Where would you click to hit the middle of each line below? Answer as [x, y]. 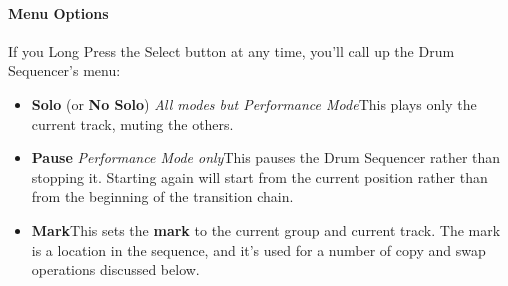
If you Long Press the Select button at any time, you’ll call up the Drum [231, 50]
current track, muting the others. [132, 123]
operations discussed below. [115, 269]
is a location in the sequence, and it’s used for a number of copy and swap [258, 249]
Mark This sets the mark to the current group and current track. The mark [266, 229]
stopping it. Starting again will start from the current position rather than [259, 176]
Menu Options [58, 12]
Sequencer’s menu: [64, 70]
